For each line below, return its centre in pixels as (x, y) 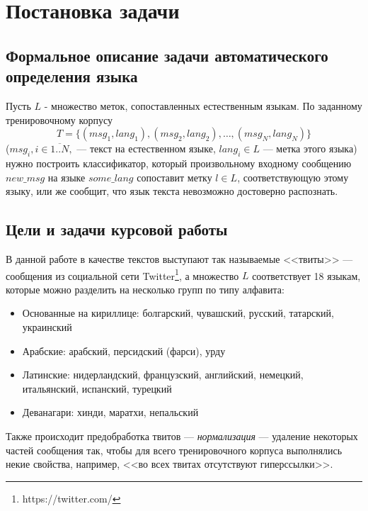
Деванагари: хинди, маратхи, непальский (110, 412)
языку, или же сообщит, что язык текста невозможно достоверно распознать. (172, 191)
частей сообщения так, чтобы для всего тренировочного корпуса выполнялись (174, 450)
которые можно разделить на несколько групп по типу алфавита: (145, 289)
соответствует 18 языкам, (306, 275)
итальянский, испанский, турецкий (97, 388)
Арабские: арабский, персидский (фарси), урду (124, 350)
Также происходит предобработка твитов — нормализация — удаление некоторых (182, 436)
